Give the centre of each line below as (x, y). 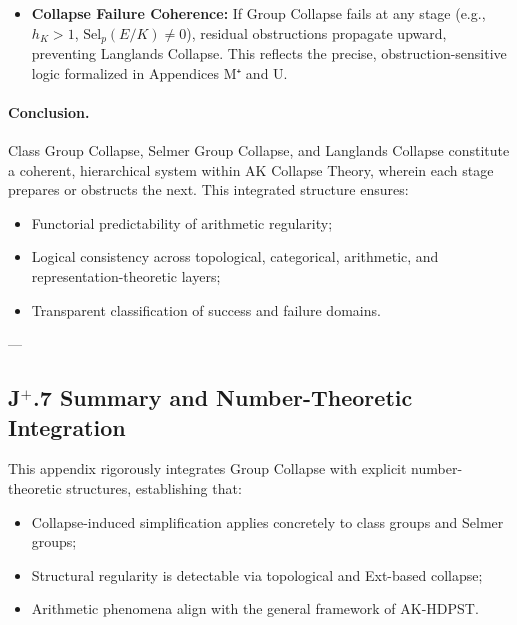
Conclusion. (49, 111)
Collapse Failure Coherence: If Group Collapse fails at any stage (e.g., (258, 13)
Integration (67, 426)
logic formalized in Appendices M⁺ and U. (159, 72)
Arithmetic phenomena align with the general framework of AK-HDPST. (255, 608)
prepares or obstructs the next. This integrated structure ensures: (208, 189)
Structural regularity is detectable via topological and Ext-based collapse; (257, 574)
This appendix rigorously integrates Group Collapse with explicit (207, 468)
